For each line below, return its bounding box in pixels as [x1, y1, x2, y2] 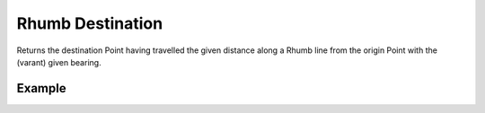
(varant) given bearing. [16, 56, 102, 67]
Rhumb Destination [16, 13, 163, 33]
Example [16, 81, 66, 96]
